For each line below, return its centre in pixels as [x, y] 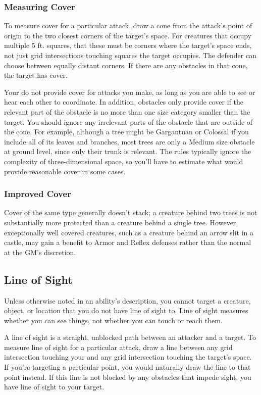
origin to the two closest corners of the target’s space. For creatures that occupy [128, 35]
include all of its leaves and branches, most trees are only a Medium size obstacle [129, 141]
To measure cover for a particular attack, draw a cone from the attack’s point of [128, 26]
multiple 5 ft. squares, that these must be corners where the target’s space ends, [128, 45]
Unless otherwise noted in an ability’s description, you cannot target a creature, [127, 300]
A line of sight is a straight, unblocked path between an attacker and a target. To [130, 337]
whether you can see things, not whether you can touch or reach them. [113, 320]
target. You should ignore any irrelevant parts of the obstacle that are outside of [128, 121]
